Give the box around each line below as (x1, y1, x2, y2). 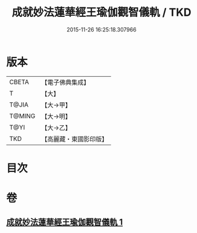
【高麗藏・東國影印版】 (41, 134, 108, 143)
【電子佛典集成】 (41, 78, 90, 87)
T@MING (9, 111, 36, 120)
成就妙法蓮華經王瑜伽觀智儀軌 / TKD (11, 5, 192, 19)
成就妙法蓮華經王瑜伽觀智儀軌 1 (6, 217, 123, 228)
